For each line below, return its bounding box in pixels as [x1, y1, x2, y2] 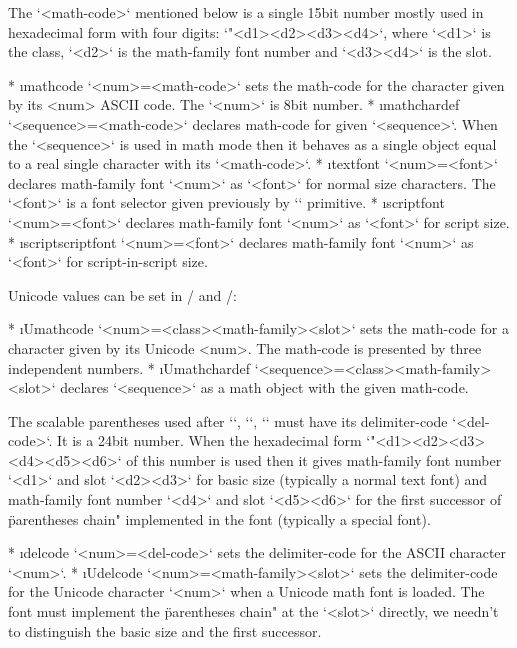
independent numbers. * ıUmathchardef [8, 357, 251, 378]
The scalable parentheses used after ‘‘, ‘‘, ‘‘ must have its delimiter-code [8, 410, 448, 431]
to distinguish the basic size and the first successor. [8, 620, 322, 641]
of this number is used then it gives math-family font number [126, 449, 502, 470]
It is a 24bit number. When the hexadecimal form [56, 430, 362, 451]
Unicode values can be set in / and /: [8, 284, 237, 305]
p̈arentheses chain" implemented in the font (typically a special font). [8, 508, 431, 529]
